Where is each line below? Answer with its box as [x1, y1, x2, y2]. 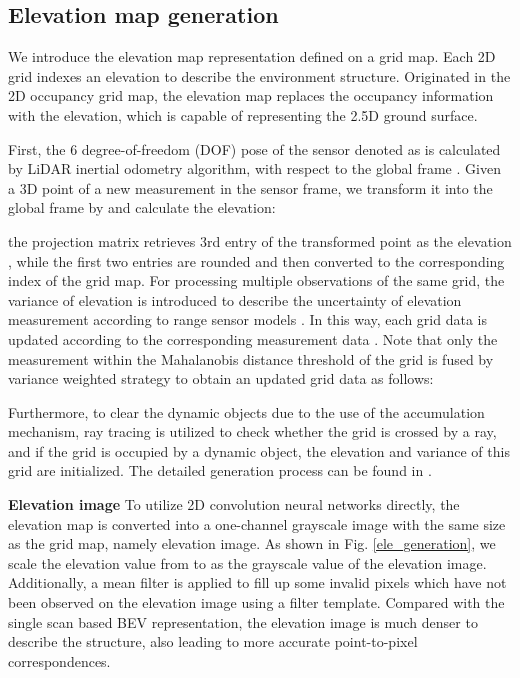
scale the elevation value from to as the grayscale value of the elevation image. [8, 552, 487, 573]
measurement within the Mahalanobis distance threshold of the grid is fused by [8, 348, 494, 369]
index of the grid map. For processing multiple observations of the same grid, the [8, 270, 505, 291]
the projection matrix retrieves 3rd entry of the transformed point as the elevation [8, 230, 512, 251]
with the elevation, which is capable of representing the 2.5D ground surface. [8, 104, 478, 125]
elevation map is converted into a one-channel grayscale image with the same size [8, 513, 506, 534]
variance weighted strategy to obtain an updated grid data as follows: [8, 368, 434, 389]
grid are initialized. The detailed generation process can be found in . [8, 460, 432, 481]
